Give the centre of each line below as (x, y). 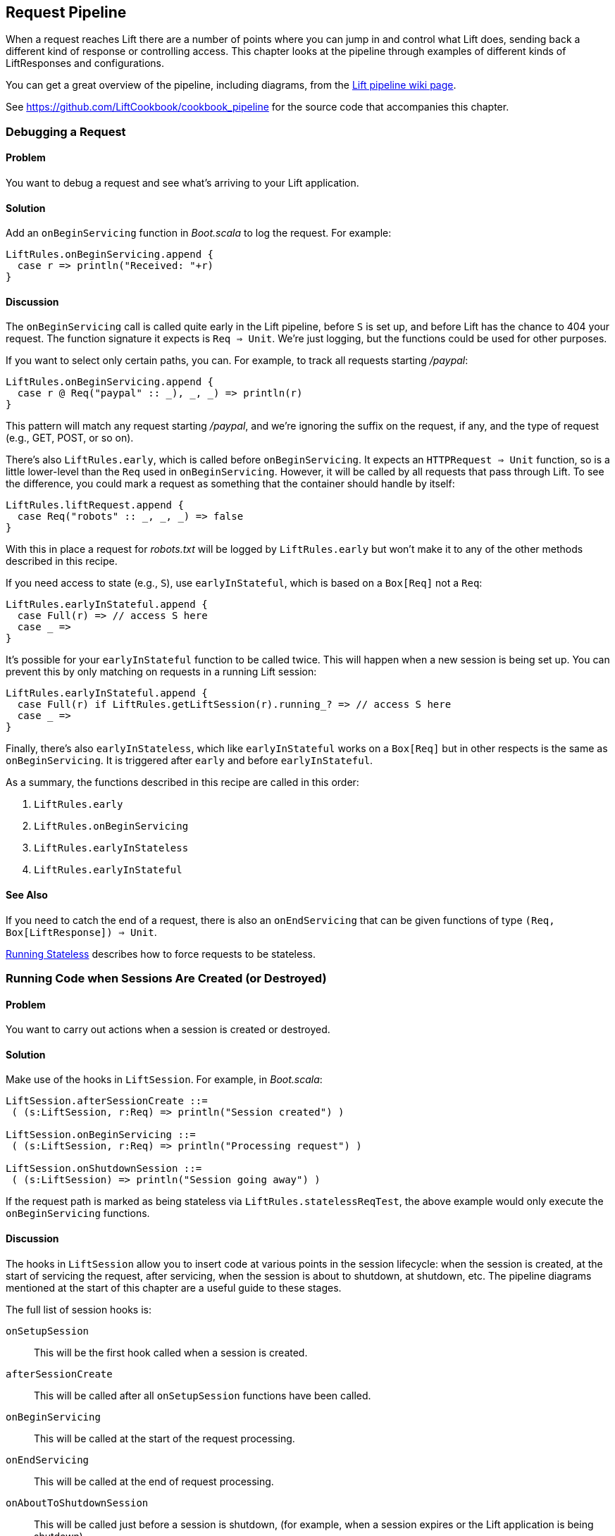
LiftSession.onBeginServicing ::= (101, 1135)
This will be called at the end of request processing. (154, 1481)
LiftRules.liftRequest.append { (95, 505)
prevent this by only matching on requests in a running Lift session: (161, 672)
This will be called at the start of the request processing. (164, 1438)
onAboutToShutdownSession (77, 1503)
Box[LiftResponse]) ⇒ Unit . (81, 932)
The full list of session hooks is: (79, 1309)
